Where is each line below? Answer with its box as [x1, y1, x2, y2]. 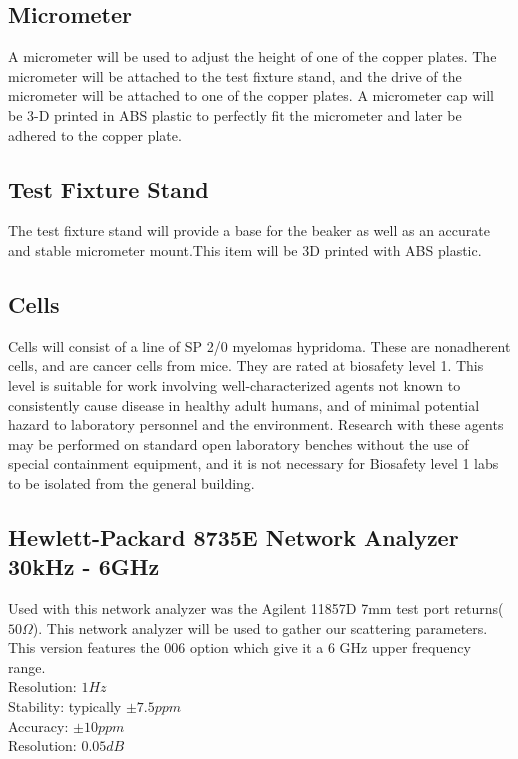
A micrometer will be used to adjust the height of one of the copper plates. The [8, 46, 497, 67]
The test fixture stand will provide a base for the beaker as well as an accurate [8, 220, 490, 241]
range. [8, 656, 46, 677]
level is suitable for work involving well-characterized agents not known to [8, 374, 461, 395]
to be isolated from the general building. [8, 472, 255, 493]
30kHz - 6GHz [8, 551, 160, 582]
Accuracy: [8, 715, 69, 736]
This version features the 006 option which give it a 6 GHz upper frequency [8, 637, 471, 658]
